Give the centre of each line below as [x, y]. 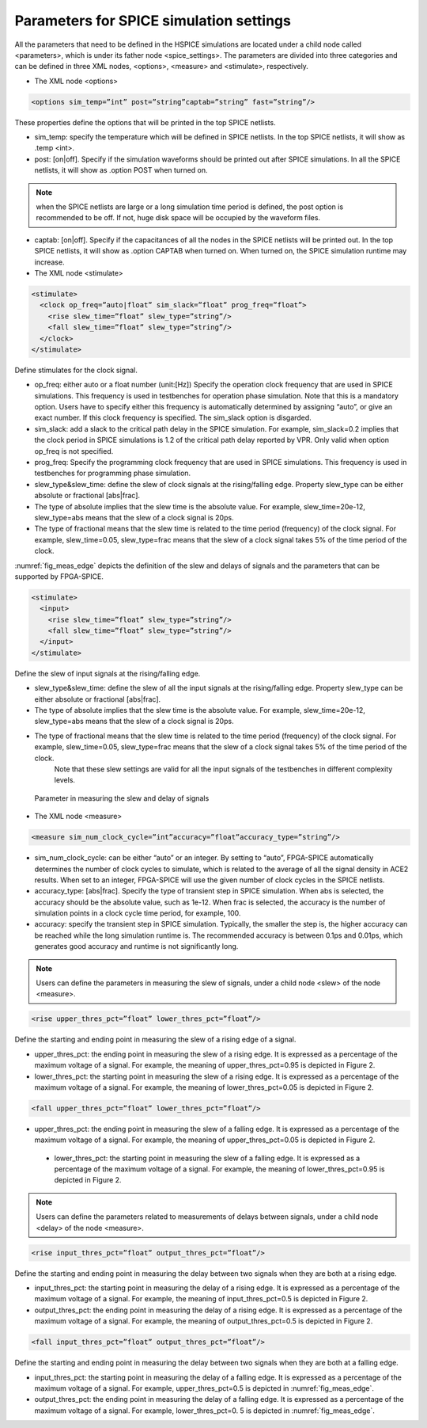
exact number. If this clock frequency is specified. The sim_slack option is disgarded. [173, 418]
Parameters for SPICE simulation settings [153, 21]
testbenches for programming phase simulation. [113, 473]
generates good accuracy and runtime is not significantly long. [136, 946]
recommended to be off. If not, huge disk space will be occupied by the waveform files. [178, 218]
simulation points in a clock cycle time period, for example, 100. [138, 913]
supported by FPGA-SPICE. [59, 576]
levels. [64, 780]
